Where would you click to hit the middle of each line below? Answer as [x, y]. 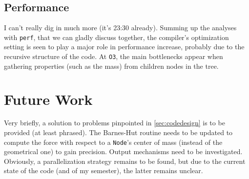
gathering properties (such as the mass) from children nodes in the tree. [111, 66]
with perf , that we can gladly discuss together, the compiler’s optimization [116, 37]
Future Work [48, 99]
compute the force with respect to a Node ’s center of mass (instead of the [113, 142]
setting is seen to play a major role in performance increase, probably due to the [124, 47]
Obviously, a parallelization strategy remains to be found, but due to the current [125, 161]
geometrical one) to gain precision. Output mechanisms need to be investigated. [123, 151]
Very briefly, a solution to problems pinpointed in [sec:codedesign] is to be [114, 123]
